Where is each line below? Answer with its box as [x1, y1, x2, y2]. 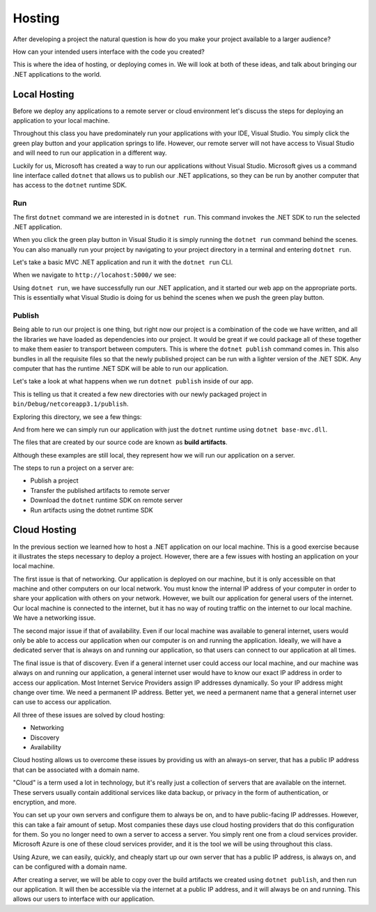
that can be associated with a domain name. [13, 766, 140, 774]
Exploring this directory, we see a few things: [13, 412, 142, 421]
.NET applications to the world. [13, 70, 102, 78]
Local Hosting [13, 88, 75, 100]
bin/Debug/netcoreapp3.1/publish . [13, 400, 129, 408]
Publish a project [30, 476, 79, 485]
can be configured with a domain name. [13, 862, 127, 871]
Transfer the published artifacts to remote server [30, 486, 170, 494]
